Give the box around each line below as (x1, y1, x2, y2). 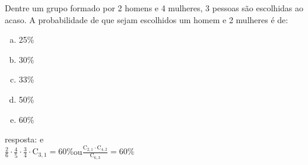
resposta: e (5, 133, 44, 145)
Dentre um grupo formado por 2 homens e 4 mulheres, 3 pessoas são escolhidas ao (5, 2, 304, 14)
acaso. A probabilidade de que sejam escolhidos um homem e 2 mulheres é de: (5, 13, 288, 26)
